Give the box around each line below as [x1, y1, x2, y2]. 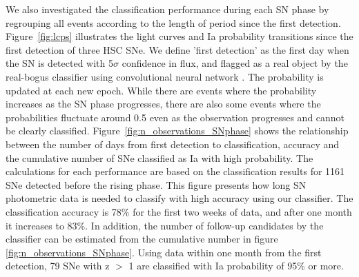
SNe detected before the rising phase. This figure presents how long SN [6, 177, 307, 192]
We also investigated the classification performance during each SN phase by [6, 2, 329, 16]
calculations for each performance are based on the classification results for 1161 [6, 164, 345, 178]
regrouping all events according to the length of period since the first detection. [6, 15, 341, 30]
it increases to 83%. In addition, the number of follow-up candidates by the [6, 218, 324, 232]
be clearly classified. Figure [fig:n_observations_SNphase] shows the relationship [6, 123, 349, 138]
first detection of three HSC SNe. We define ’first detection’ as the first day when [6, 42, 349, 57]
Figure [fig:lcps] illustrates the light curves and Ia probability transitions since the [6, 29, 353, 43]
